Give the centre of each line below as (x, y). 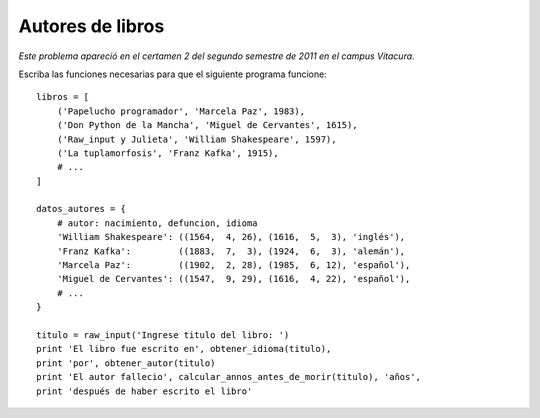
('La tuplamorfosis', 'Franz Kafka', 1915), (167, 153)
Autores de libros (91, 26)
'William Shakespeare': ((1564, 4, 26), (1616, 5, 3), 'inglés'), (231, 237)
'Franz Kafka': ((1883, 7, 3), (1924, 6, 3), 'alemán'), (231, 251)
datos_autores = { (81, 209)
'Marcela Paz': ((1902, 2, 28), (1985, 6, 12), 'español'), (233, 265)
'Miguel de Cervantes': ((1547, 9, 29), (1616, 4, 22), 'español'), (233, 279)
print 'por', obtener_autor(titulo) (126, 363)
